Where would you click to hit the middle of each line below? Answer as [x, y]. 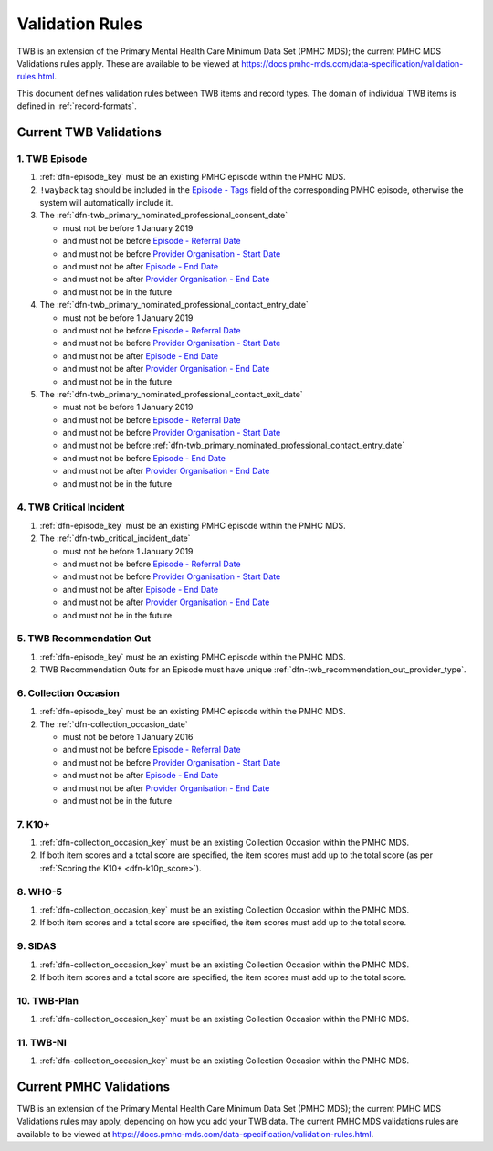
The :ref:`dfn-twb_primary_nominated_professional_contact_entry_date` [174, 305]
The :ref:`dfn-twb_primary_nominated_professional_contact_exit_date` [171, 394]
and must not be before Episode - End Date [144, 458]
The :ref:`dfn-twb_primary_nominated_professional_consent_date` [164, 216]
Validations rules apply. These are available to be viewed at [128, 63]
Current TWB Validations [89, 132]
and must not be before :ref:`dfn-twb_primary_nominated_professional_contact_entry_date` [234, 445]
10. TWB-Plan [48, 1000]
